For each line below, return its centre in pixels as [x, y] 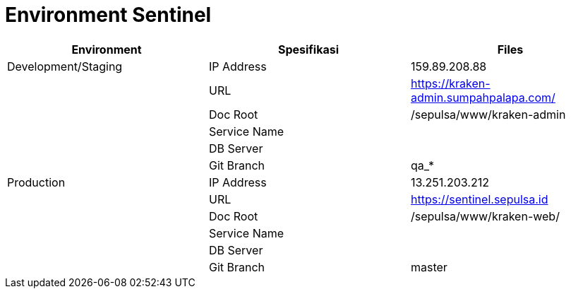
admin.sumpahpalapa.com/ [483, 97]
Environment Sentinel [108, 15]
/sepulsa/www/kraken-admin [488, 114]
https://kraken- [450, 83]
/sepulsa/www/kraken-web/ [485, 216]
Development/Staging [65, 66]
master [429, 267]
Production [36, 182]
